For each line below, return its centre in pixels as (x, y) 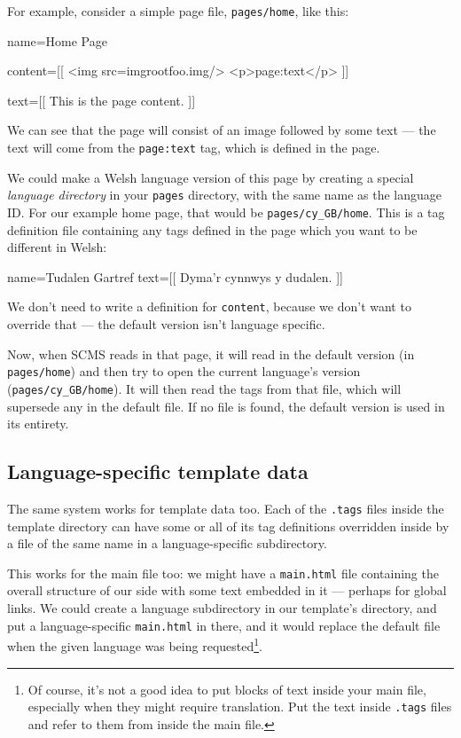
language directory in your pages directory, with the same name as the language (224, 195)
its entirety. (38, 424)
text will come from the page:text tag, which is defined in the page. (194, 148)
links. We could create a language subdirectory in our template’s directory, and (222, 608)
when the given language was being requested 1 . (135, 644)
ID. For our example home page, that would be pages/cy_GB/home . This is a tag (226, 212)
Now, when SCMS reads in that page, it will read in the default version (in (211, 353)
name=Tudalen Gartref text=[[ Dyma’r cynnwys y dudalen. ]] (175, 276)
